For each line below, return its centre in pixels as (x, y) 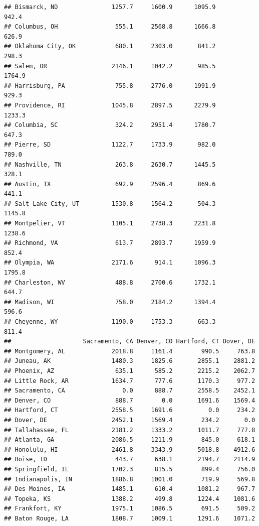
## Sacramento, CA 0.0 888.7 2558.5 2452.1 (130, 391)
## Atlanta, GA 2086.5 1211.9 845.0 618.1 (130, 440)
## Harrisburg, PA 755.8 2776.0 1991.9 (110, 86)
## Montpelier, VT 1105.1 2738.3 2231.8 (110, 224)
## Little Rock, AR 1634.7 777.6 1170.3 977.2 (130, 381)
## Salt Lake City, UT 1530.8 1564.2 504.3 (110, 204)
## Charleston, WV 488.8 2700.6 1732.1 (110, 282)
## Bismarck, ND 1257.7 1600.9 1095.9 (110, 7)
